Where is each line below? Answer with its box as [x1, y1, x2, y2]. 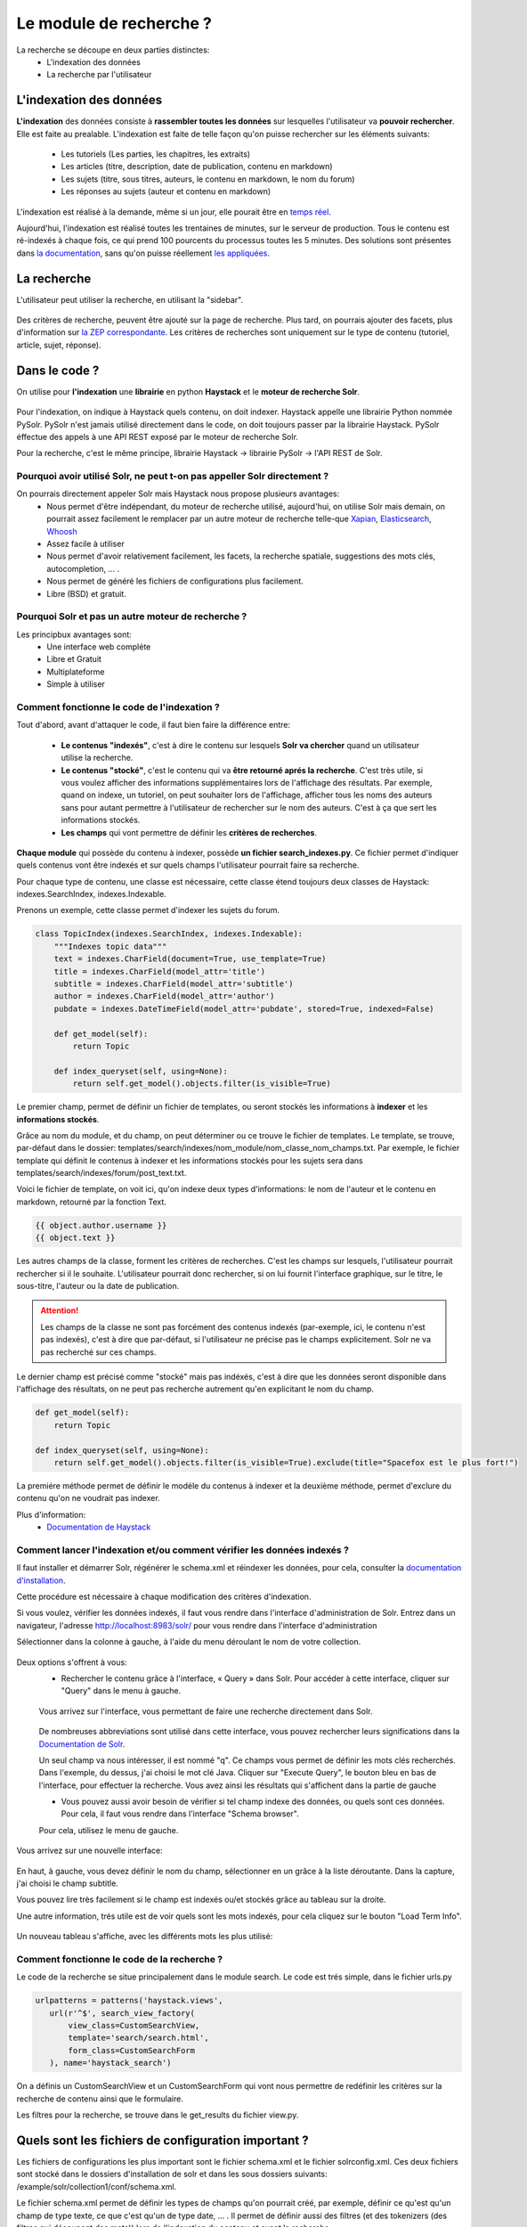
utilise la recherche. [61, 753, 134, 763]
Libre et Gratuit [46, 654, 102, 665]
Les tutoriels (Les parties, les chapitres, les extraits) [61, 149, 251, 159]
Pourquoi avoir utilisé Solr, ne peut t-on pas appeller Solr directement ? [16, 470, 329, 483]
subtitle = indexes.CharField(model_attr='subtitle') [53, 979, 294, 989]
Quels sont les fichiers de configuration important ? [16, 2133, 309, 2148]
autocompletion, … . [46, 563, 120, 574]
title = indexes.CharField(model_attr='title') [53, 967, 266, 976]
